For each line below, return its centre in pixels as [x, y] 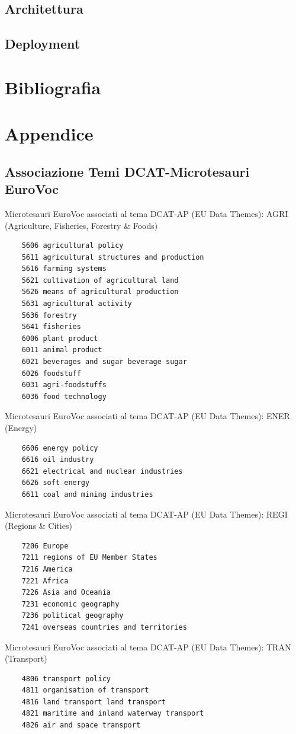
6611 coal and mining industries [87, 494]
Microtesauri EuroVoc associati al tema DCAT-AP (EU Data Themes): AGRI [147, 213]
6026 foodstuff [51, 373]
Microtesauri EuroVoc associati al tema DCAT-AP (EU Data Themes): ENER [147, 416]
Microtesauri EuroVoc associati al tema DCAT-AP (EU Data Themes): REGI [146, 514]
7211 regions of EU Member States [89, 558]
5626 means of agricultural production [100, 292]
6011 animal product [62, 350]
